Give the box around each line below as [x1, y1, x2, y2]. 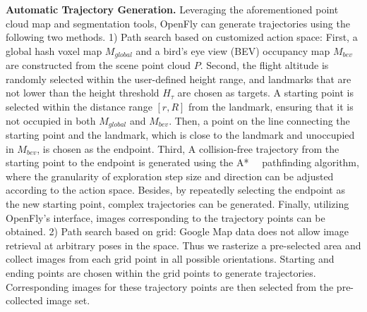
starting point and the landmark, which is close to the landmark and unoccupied [6, 127, 355, 142]
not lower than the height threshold [6, 85, 160, 100]
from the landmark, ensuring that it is [188, 99, 354, 114]
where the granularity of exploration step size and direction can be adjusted [6, 168, 334, 183]
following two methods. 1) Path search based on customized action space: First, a [6, 30, 358, 44]
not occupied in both [6, 113, 96, 127]
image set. [46, 293, 90, 308]
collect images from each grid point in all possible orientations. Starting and [6, 251, 335, 266]
